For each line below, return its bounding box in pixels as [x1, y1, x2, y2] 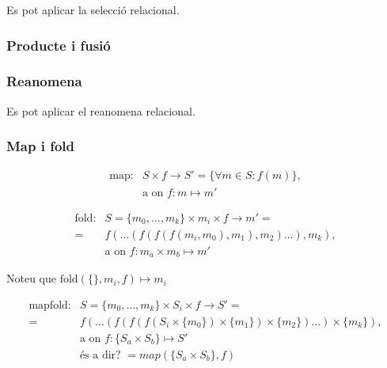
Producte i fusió [6, 35, 111, 55]
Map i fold [6, 136, 75, 156]
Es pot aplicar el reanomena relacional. [6, 102, 195, 119]
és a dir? [79, 349, 121, 361]
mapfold [28, 299, 68, 311]
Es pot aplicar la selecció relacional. [6, 2, 180, 17]
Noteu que [6, 270, 56, 286]
